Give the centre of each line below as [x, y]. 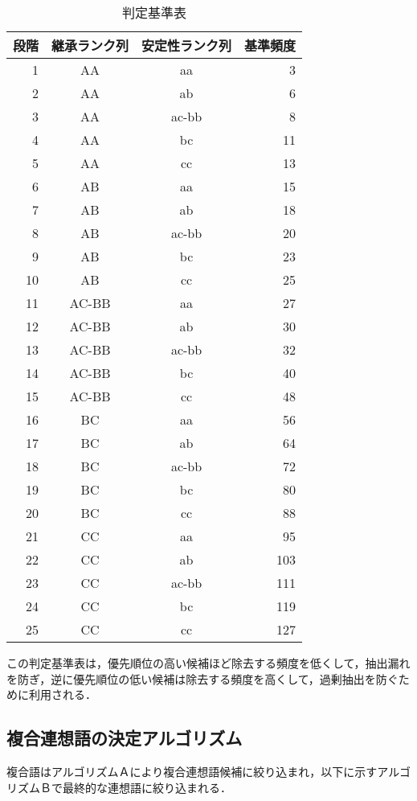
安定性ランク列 [187, 45]
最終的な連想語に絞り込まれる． [147, 787]
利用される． [62, 694]
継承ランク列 [90, 45]
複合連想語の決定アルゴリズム [125, 738]
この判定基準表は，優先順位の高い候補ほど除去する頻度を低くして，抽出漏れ [208, 663]
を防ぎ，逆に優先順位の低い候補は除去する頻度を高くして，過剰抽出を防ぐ [202, 678]
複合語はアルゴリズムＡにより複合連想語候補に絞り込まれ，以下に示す [192, 771]
